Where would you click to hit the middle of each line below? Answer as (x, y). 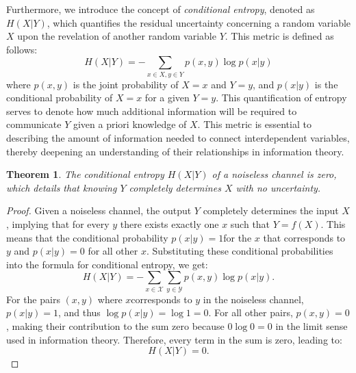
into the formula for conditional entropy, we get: (107, 264)
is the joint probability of (126, 84)
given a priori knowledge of (130, 124)
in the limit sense (311, 325)
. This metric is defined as (279, 36)
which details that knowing (62, 187)
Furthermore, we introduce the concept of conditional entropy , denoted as (161, 9)
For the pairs (33, 299)
